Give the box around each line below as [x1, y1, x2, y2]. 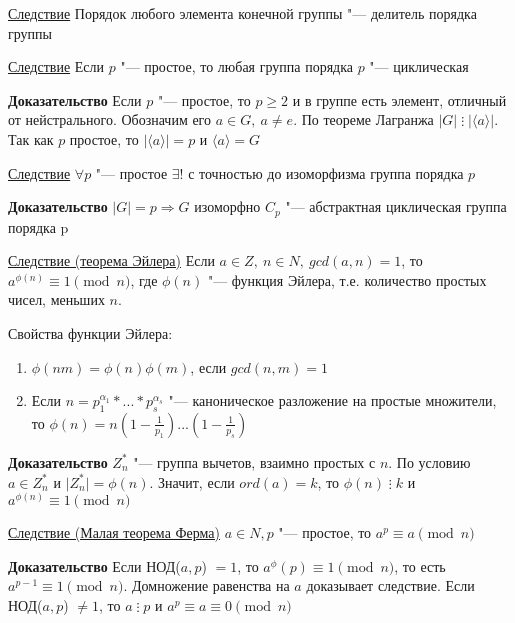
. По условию [388, 451, 471, 472]
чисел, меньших [8, 289, 105, 310]
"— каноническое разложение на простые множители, [168, 390, 497, 411]
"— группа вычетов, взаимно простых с [133, 451, 376, 472]
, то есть [394, 555, 446, 576]
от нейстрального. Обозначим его [8, 109, 212, 130]
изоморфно [194, 196, 261, 217]
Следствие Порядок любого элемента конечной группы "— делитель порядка [8, 3, 477, 23]
